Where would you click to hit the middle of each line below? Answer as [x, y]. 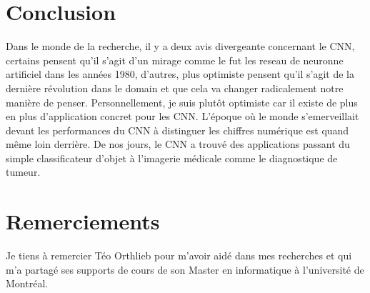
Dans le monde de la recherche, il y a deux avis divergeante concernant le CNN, [180, 46]
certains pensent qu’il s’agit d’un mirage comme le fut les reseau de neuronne [175, 60]
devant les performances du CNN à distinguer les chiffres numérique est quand [177, 130]
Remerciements [83, 221]
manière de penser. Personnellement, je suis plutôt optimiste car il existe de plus [182, 102]
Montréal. [27, 283]
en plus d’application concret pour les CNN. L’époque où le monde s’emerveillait [182, 116]
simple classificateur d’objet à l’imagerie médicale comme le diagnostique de [172, 158]
